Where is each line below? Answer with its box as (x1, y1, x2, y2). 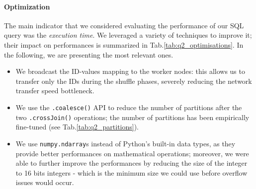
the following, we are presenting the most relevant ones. (4, 49, 173, 60)
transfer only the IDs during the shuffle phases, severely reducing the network (15, 75, 252, 86)
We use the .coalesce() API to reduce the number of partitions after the (15, 102, 242, 112)
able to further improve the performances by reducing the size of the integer (15, 158, 248, 168)
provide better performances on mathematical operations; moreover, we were (15, 148, 249, 158)
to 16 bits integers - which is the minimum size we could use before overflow (15, 167, 248, 178)
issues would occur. (15, 177, 74, 188)
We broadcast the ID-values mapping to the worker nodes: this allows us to (15, 66, 245, 76)
